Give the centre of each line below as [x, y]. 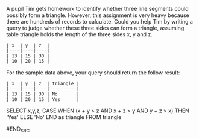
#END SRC [18, 129]
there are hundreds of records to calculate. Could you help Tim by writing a [99, 21]
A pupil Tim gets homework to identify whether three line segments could [97, 9]
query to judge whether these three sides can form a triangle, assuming [95, 28]
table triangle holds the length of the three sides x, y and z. [79, 34]
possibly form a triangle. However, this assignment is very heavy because [98, 15]
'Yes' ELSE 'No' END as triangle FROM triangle [64, 117]
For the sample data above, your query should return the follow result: [93, 73]
